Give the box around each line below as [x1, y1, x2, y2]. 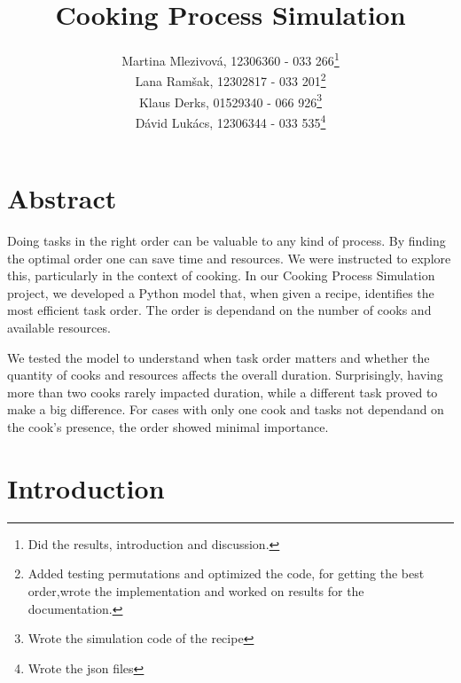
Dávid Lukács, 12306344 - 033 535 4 [135, 110, 326, 131]
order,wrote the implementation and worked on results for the [27, 581, 364, 600]
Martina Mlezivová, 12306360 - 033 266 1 [121, 49, 340, 69]
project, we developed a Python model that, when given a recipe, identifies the [7, 283, 434, 302]
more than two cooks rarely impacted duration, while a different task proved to [7, 382, 438, 401]
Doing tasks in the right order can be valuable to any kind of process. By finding [7, 232, 446, 250]
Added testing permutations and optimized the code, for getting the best [27, 564, 425, 583]
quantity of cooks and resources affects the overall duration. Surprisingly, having [7, 365, 443, 384]
